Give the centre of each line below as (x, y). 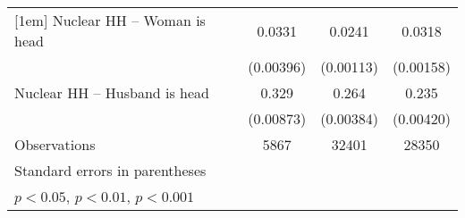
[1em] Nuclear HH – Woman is (110, 20)
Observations (55, 144)
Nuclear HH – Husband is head (112, 92)
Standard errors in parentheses (110, 170)
